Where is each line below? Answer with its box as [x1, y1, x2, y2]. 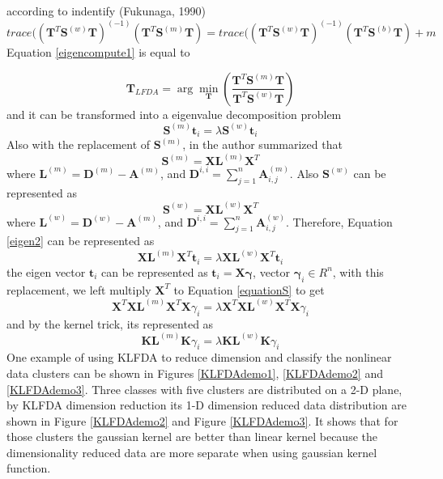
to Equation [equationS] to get [173, 281, 325, 298]
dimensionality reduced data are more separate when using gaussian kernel [6, 443, 377, 460]
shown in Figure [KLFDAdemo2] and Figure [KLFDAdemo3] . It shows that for [6, 412, 398, 429]
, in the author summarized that [182, 136, 343, 153]
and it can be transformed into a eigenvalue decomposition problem [6, 105, 342, 122]
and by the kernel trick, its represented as [6, 315, 214, 332]
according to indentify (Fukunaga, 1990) [6, 2, 207, 19]
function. [6, 460, 51, 477]
